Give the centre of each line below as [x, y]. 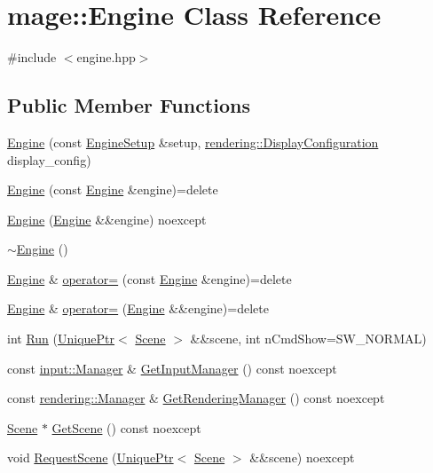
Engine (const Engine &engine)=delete [113, 189]
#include [32, 57]
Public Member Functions [129, 105]
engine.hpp [106, 57]
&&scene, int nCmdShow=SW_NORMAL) [308, 339]
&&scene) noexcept [302, 457]
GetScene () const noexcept [126, 427]
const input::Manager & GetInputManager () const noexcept [172, 368]
